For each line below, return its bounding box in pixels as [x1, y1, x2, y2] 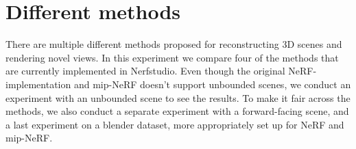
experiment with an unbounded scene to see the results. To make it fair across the [5, 90, 351, 105]
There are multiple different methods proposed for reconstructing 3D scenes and [5, 37, 342, 51]
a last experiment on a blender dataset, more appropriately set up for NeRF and [5, 117, 344, 131]
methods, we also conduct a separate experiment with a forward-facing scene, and [5, 104, 349, 118]
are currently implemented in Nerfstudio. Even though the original [5, 64, 285, 78]
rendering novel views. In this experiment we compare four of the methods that [5, 50, 339, 64]
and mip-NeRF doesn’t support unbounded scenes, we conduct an [73, 77, 351, 91]
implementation [5, 77, 71, 91]
